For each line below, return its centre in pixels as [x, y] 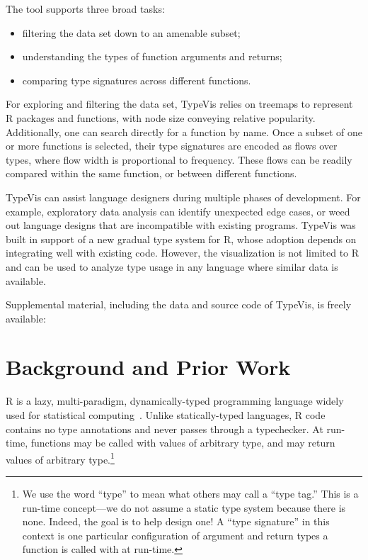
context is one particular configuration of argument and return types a [175, 535]
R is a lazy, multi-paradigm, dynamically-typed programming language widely [175, 401]
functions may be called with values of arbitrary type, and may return [183, 443]
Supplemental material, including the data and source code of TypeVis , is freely [179, 304]
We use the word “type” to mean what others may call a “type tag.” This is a [190, 494]
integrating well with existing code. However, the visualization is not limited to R [183, 253]
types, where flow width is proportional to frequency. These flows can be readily [179, 159]
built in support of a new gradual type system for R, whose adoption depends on [181, 239]
